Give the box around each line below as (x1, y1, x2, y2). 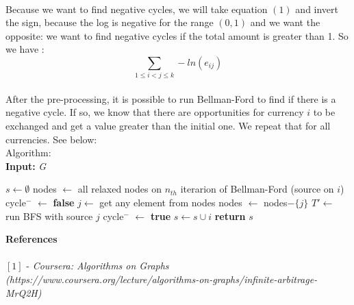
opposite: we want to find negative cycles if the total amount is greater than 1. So (5, 28, 349, 42)
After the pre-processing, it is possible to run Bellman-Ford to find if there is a (5, 91, 336, 106)
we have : (5, 42, 45, 56)
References (5, 232, 58, 246)
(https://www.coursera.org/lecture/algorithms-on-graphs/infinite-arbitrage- (5, 272, 318, 286)
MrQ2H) (5, 285, 42, 300)
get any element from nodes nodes (99, 195, 242, 210)
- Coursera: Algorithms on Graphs (26, 258, 169, 273)
